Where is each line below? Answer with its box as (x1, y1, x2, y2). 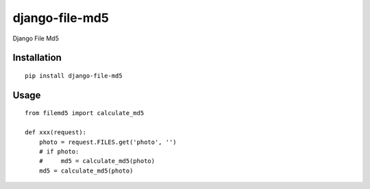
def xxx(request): (25, 129, 87, 136)
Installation (12, 52, 62, 64)
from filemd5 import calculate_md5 (25, 110, 145, 117)
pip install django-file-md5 (25, 72, 123, 79)
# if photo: (38, 147, 79, 155)
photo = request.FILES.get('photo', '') (38, 138, 177, 146)
